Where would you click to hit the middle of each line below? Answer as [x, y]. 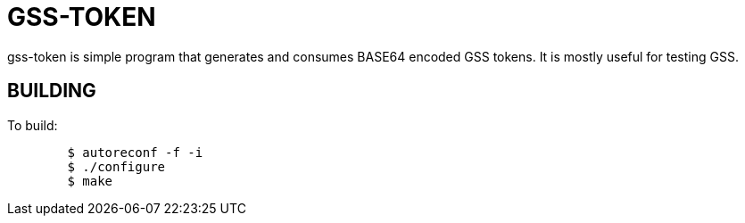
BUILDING [52, 91]
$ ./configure [116, 166]
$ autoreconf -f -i [135, 152]
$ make [90, 181]
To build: [33, 125]
